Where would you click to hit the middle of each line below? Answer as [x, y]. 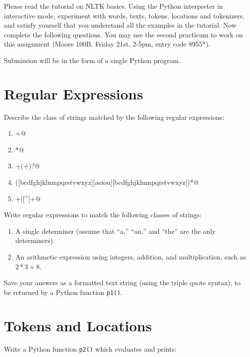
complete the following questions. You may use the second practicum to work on [124, 34]
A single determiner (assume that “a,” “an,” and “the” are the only [116, 231]
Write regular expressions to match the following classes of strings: [103, 215]
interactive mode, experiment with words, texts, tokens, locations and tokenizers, [124, 15]
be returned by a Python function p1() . [63, 292]
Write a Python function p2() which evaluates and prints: [90, 349]
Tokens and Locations [78, 325]
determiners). [35, 240]
